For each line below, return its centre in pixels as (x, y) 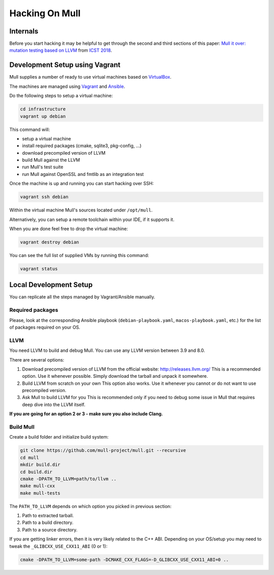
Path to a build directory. (48, 523)
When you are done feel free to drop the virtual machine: (69, 229)
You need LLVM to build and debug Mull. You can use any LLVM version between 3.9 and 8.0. (107, 350)
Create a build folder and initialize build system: (59, 437)
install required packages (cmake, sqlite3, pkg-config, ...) (82, 146)
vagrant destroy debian (50, 242)
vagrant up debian (43, 116)
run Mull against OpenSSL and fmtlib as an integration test (83, 174)
